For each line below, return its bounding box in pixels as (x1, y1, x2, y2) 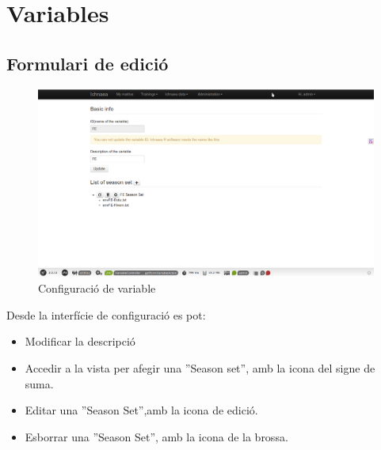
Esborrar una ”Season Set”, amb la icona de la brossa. (25, 428, 288, 444)
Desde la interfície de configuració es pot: (6, 306, 206, 323)
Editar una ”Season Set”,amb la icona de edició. (25, 402, 258, 418)
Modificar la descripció (25, 333, 135, 350)
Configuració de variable (38, 280, 156, 297)
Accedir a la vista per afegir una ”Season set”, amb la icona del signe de (25, 360, 375, 376)
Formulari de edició (6, 51, 169, 75)
